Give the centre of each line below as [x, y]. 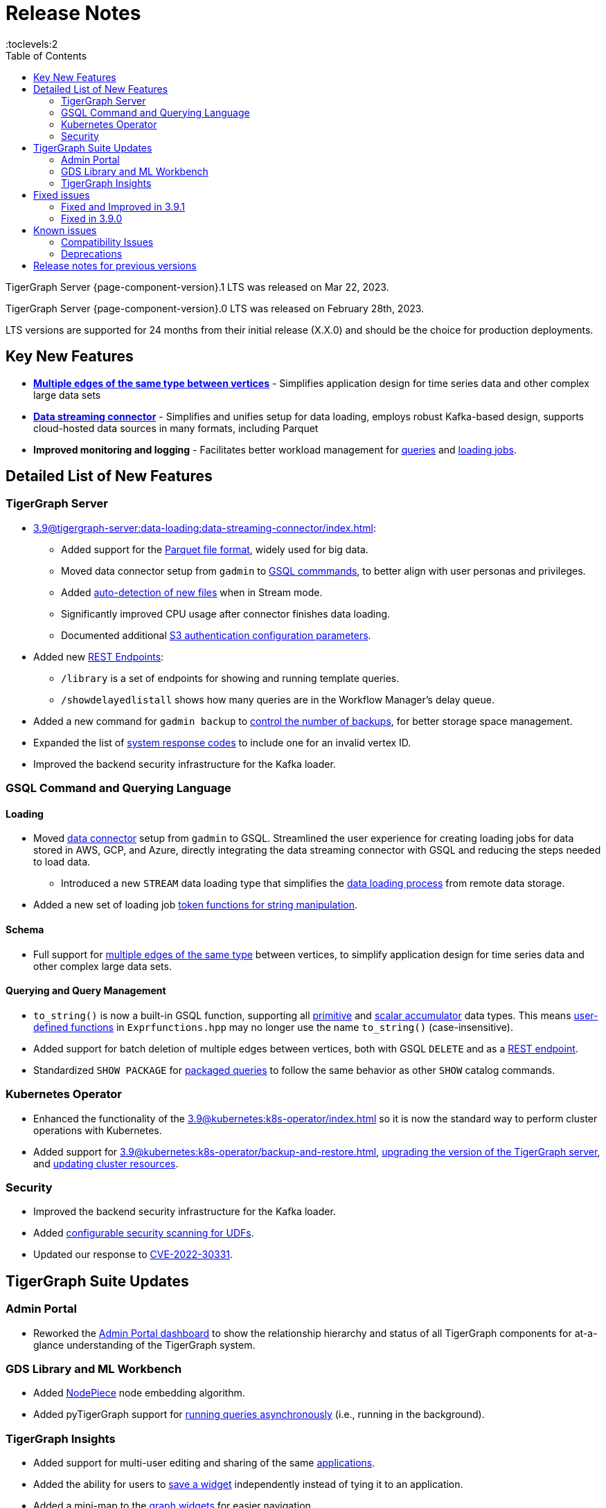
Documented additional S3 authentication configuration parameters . [216, 635]
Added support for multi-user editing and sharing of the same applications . [204, 1463]
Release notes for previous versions [115, 265]
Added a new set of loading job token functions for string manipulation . [196, 905]
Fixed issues [62, 195]
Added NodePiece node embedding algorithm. [139, 1393]
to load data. [62, 862]
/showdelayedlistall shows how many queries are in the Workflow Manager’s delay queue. [278, 699]
